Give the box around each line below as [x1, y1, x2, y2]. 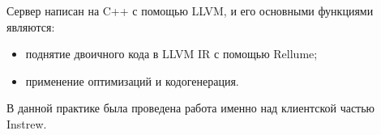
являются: [6, 18, 55, 35]
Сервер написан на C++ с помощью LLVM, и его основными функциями [6, 2, 374, 19]
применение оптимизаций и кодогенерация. [25, 72, 239, 89]
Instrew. [6, 115, 47, 132]
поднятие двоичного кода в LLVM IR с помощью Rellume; [25, 45, 318, 62]
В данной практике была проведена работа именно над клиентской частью [6, 99, 375, 116]
